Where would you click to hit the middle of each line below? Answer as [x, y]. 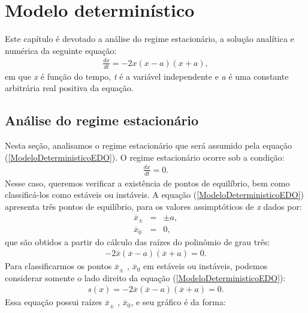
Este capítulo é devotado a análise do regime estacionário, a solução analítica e [150, 39]
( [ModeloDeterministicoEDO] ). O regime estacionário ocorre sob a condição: [145, 157]
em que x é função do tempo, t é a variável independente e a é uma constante [147, 76]
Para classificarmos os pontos [58, 266]
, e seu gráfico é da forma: [178, 302]
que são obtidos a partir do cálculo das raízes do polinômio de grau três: [138, 241]
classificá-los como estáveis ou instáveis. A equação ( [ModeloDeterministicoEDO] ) [154, 195]
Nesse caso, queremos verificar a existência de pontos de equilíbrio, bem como [147, 183]
